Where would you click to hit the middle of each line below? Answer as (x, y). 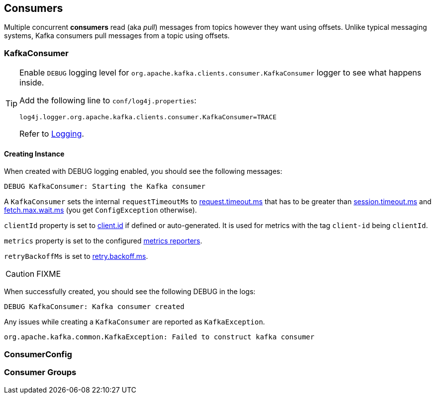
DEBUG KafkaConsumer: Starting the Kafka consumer (105, 187)
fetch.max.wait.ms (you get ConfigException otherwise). (101, 210)
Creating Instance (34, 154)
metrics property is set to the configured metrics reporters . (103, 241)
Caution (20, 274)
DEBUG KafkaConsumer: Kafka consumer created (94, 307)
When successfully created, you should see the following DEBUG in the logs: (130, 292)
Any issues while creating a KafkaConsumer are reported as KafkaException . (135, 322)
